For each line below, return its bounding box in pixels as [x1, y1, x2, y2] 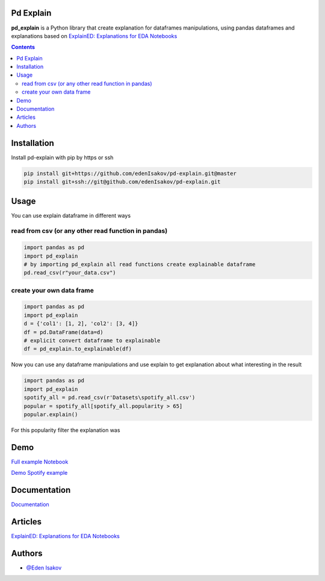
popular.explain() [23, 411, 78, 417]
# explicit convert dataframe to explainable [23, 337, 161, 344]
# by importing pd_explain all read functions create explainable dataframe [23, 261, 256, 268]
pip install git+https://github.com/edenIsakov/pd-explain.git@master [23, 170, 237, 177]
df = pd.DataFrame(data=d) [23, 329, 104, 335]
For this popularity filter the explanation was [11, 426, 120, 434]
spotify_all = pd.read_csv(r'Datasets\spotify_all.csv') [23, 394, 196, 401]
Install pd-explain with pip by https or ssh [11, 154, 114, 161]
